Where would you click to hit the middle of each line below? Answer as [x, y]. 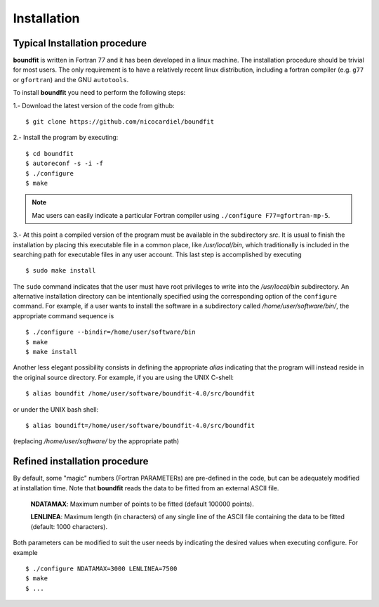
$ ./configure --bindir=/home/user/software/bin [111, 332]
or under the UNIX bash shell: [56, 409]
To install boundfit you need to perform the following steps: [99, 93]
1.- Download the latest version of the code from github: [94, 105]
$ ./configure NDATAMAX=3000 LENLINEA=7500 [101, 569]
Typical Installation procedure [80, 43]
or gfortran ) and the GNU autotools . [71, 79]
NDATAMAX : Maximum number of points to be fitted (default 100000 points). [142, 504]
